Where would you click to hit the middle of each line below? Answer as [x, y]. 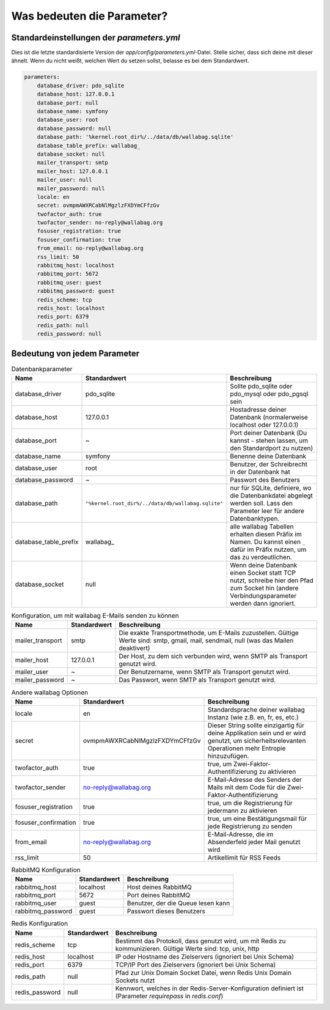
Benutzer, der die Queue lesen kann [178, 904]
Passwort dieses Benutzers [166, 912]
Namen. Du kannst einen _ [268, 542]
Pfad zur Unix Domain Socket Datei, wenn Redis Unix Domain [203, 973]
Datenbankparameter [42, 369]
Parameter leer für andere [267, 511]
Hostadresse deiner [258, 410]
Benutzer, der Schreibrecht [269, 464]
